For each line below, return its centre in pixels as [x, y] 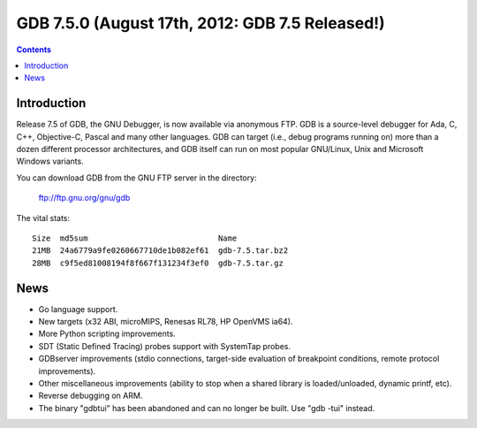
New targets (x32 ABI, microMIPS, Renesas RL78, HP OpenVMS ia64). [166, 322]
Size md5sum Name [135, 238]
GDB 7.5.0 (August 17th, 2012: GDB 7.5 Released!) [201, 23]
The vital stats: [43, 218]
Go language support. [78, 309]
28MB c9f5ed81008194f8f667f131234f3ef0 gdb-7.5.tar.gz [158, 263]
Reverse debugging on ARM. [91, 396]
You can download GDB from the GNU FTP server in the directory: [136, 178]
